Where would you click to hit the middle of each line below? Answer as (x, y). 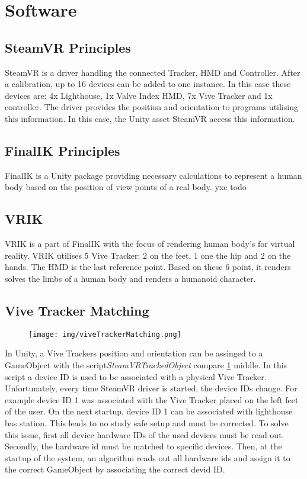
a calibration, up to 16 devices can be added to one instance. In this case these (148, 84)
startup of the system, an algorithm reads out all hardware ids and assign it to (148, 457)
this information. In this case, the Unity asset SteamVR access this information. (150, 118)
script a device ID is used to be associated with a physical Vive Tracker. (136, 376)
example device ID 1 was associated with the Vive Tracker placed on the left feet (152, 399)
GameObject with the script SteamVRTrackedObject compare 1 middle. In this (146, 364)
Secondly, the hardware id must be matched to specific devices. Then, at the (143, 446)
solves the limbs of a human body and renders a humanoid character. (130, 278)
